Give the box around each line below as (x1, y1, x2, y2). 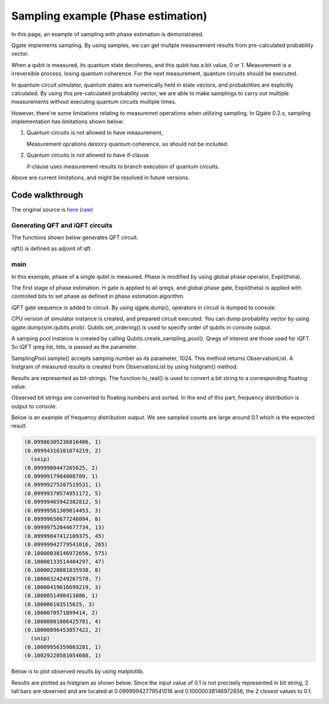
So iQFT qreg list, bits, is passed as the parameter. (11, 343, 138, 351)
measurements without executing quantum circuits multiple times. (11, 98, 177, 106)
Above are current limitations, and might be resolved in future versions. (11, 174, 190, 181)
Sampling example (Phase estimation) (11, 9, 207, 23)
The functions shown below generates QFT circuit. (11, 234, 139, 241)
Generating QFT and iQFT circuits (11, 221, 113, 229)
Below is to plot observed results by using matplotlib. (11, 668, 144, 675)
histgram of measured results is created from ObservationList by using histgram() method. (11, 363, 238, 370)
